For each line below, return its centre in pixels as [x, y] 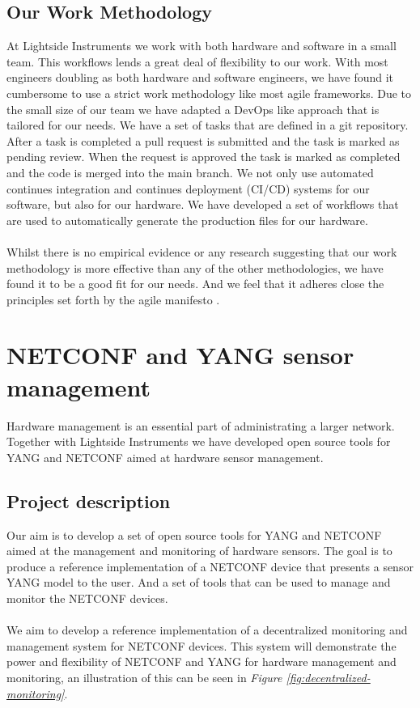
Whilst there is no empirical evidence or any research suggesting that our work [202, 251]
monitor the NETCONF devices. [87, 598]
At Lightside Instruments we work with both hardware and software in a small [202, 46]
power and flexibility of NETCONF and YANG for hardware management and [202, 661]
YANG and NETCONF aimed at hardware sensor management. [165, 457]
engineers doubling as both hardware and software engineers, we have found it [200, 77]
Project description [89, 500]
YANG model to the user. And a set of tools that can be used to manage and [199, 582]
